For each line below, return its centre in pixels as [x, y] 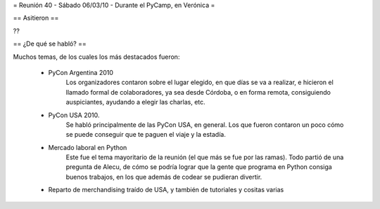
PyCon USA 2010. [74, 115]
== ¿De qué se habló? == [50, 44]
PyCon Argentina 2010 [81, 72]
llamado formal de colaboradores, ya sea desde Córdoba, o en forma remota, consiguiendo [198, 92]
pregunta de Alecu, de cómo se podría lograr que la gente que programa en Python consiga [199, 167]
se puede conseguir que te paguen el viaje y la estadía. [146, 135]
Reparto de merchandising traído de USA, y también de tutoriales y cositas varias [166, 190]
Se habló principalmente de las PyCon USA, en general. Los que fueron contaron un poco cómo [205, 124]
